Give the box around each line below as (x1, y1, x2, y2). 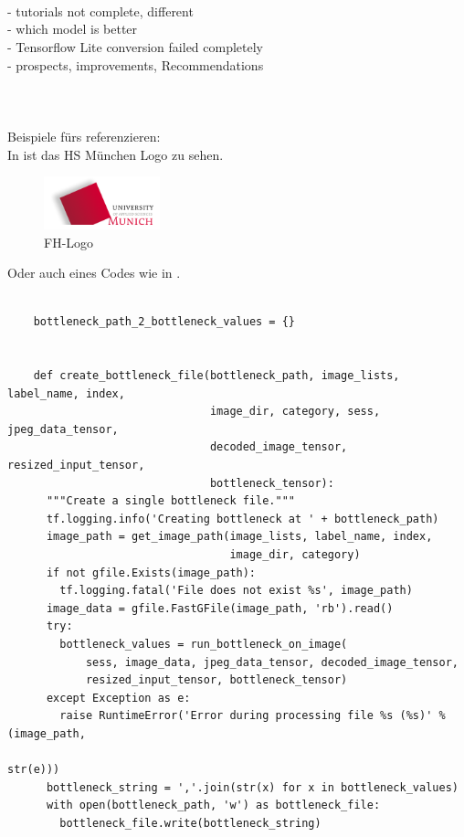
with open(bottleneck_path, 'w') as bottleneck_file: (46, 799, 381, 812)
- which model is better (7, 19, 138, 38)
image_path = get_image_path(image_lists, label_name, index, (46, 530, 433, 544)
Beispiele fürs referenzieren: (7, 126, 161, 145)
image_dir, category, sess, (209, 405, 381, 418)
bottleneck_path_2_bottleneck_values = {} (33, 315, 295, 329)
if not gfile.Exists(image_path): (46, 566, 257, 579)
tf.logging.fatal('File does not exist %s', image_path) (59, 584, 413, 598)
